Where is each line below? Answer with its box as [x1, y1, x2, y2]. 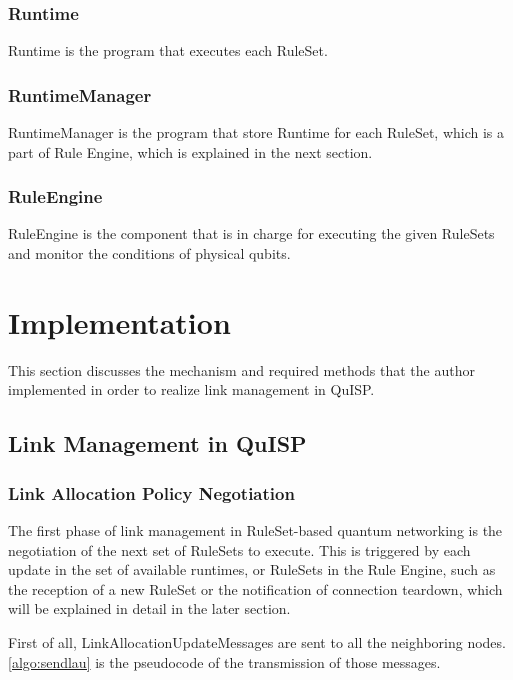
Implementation [8, 301, 231, 342]
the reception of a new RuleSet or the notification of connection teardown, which [8, 578, 503, 599]
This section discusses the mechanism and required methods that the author [8, 359, 475, 380]
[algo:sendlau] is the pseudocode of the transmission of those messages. [8, 651, 441, 672]
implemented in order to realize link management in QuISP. [8, 379, 375, 400]
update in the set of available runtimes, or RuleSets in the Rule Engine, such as [8, 559, 496, 580]
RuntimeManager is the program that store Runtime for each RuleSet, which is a [8, 122, 505, 143]
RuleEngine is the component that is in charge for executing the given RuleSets [8, 223, 495, 244]
